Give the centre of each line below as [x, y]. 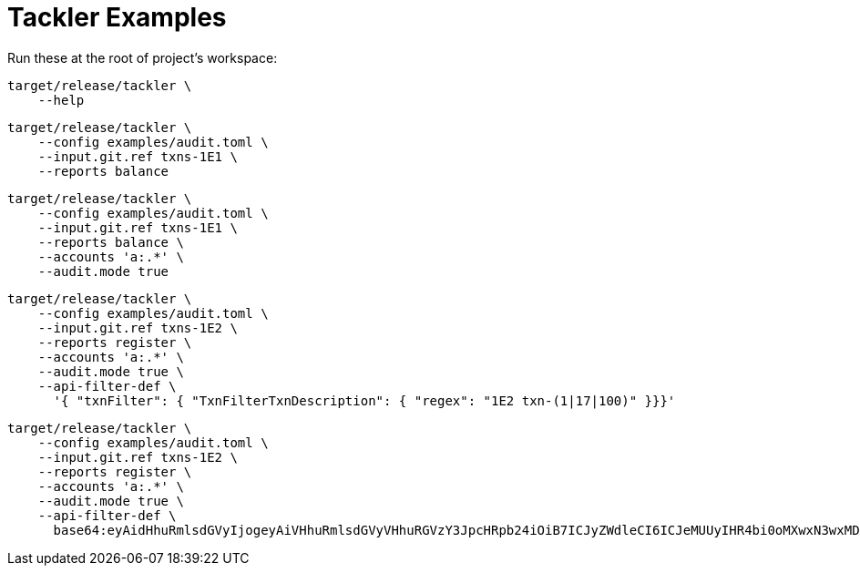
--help [61, 100]
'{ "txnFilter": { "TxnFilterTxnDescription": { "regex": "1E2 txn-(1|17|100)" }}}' [364, 400]
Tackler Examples [117, 17]
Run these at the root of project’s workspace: [143, 57]
